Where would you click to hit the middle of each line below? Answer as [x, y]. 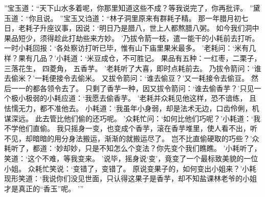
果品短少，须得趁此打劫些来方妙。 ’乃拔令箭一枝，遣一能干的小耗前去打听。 [132, 38]
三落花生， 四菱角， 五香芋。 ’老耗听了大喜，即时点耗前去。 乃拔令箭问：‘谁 [133, 68]
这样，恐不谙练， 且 [223, 98]
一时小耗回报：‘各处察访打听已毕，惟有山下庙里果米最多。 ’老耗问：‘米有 [127, 48]
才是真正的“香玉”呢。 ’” [44, 188]
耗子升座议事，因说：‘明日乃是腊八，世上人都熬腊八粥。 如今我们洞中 [142, 28]
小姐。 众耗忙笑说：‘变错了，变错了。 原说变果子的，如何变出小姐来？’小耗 [130, 168]
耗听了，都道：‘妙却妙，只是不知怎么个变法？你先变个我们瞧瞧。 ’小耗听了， [133, 148]
